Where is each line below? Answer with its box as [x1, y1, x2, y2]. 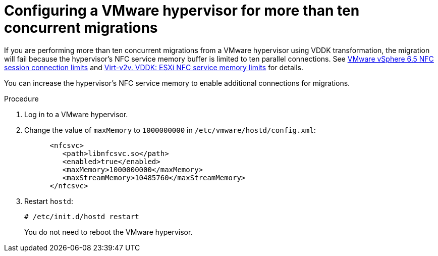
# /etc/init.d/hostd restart [24, 212, 139, 221]
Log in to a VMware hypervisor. [24, 110, 128, 119]
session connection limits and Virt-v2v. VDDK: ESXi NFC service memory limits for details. [4, 63, 303, 72]
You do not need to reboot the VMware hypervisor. [24, 227, 193, 236]
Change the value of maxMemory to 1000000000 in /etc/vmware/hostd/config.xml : [24, 125, 316, 134]
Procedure [4, 94, 39, 103]
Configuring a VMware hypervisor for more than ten [4, 2, 360, 19]
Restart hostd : [24, 196, 74, 206]
